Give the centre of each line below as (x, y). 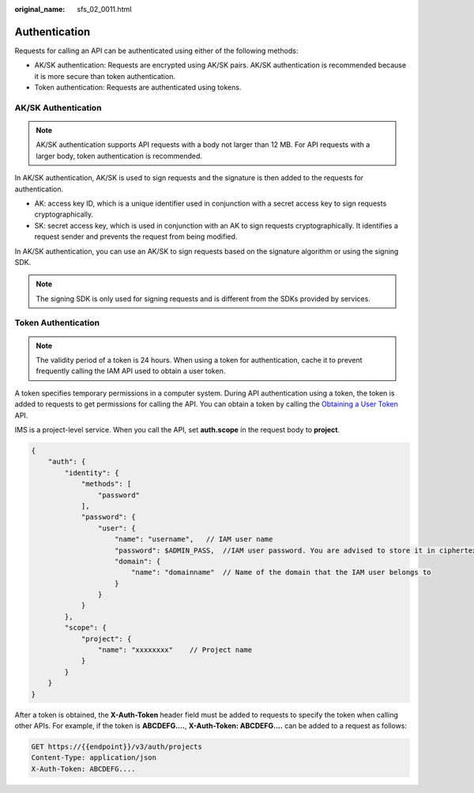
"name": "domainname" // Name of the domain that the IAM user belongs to (281, 572)
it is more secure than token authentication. (105, 76)
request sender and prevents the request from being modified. (136, 236)
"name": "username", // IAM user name (194, 539)
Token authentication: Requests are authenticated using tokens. (138, 88)
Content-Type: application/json (94, 758)
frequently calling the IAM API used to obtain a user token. (131, 371)
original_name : (40, 9)
